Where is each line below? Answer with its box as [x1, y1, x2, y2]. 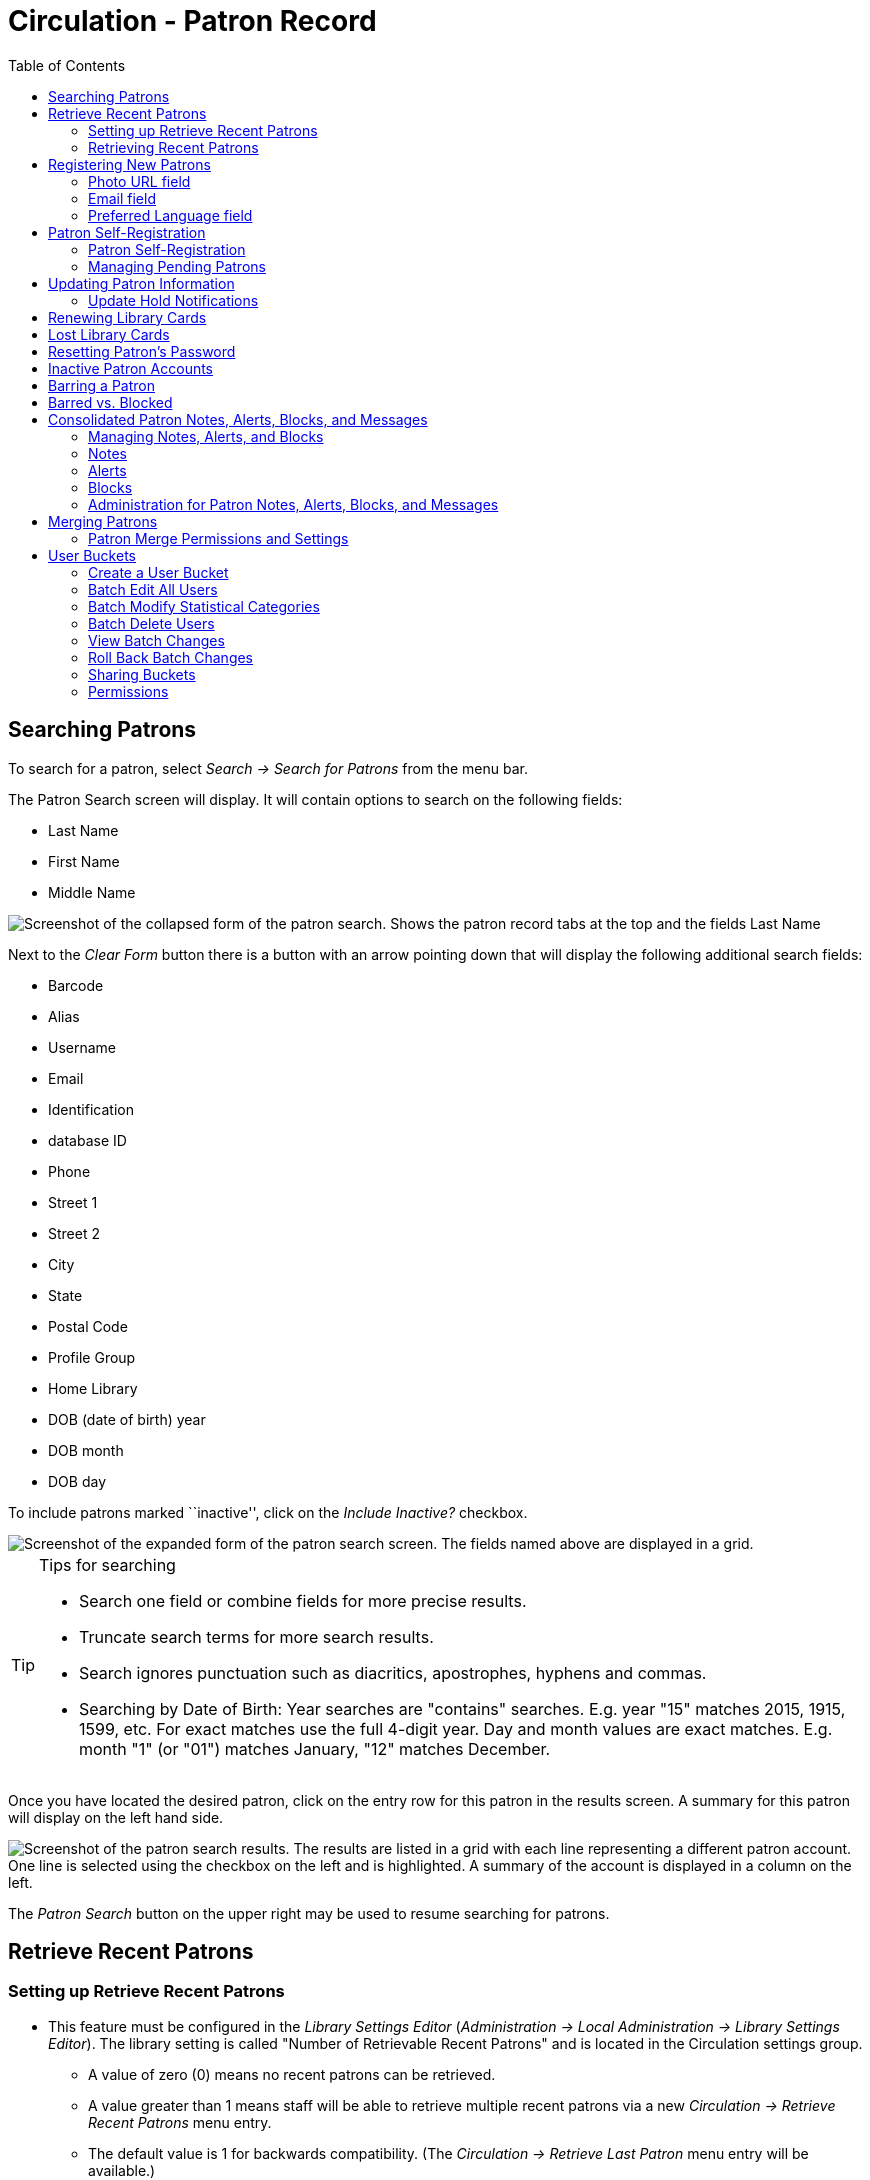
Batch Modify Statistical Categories [88, 597, 320, 615]
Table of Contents [8, 56, 126, 74]
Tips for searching [39, 1554, 176, 1575]
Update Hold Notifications [88, 291, 259, 309]
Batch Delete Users [88, 614, 215, 632]
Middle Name [48, 883, 136, 901]
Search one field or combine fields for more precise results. [79, 1590, 527, 1611]
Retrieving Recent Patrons [88, 138, 259, 156]
